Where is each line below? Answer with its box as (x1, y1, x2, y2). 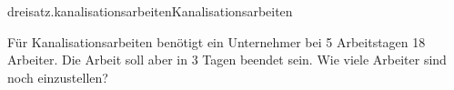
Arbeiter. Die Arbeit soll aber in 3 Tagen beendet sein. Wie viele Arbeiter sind (7, 50, 447, 69)
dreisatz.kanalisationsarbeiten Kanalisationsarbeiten (7, 2, 293, 20)
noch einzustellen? (7, 67, 108, 86)
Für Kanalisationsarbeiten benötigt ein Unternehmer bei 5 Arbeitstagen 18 (7, 32, 426, 51)
